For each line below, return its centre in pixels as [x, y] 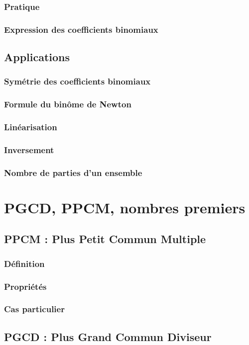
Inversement [29, 149]
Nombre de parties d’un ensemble [73, 172]
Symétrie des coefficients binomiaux [77, 81]
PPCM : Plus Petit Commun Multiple [105, 239]
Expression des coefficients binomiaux [81, 29]
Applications [37, 57]
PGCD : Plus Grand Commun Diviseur [108, 336]
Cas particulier [34, 309]
